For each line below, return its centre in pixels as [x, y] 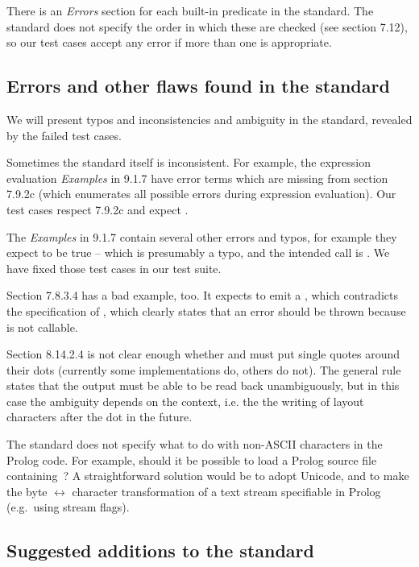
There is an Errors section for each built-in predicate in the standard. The [190, 10]
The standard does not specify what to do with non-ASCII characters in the [195, 444]
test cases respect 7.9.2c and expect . [97, 209]
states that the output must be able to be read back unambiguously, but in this [203, 385]
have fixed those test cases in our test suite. [114, 268]
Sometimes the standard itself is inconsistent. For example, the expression [189, 162]
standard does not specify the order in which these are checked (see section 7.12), [207, 26]
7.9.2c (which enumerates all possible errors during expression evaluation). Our [201, 194]
